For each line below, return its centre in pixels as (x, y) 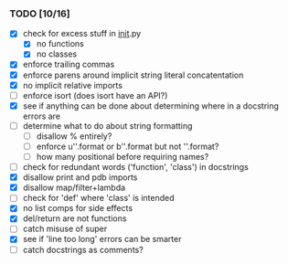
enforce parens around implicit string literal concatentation (133, 75)
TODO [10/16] (40, 14)
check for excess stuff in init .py (82, 34)
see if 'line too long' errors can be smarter (102, 239)
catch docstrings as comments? (83, 249)
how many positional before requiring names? (123, 156)
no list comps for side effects (78, 208)
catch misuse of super (65, 229)
